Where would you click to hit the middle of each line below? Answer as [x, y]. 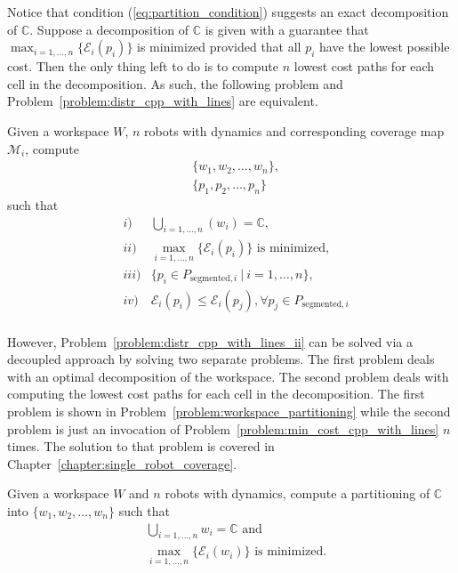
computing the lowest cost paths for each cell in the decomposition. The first [216, 394]
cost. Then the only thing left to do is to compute [143, 66]
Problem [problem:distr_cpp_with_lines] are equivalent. [163, 101]
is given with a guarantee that [287, 29]
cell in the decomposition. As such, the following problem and [175, 83]
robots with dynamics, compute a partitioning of [297, 493]
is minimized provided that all [219, 47]
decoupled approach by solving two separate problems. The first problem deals [221, 359]
